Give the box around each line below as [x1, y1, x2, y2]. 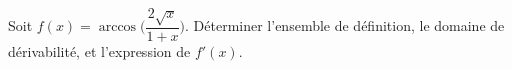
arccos [98, 20, 137, 35]
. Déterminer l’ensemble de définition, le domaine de [185, 15, 505, 36]
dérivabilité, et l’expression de [8, 40, 191, 61]
